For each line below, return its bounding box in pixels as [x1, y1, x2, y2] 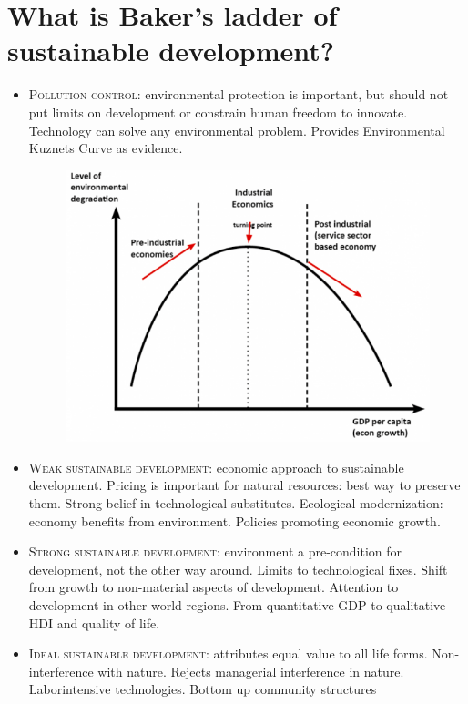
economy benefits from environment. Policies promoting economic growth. [28, 511, 441, 530]
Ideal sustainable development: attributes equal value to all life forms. [28, 644, 428, 663]
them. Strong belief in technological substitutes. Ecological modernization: [28, 493, 443, 512]
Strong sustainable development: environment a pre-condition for [28, 542, 402, 561]
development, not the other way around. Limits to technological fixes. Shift [28, 559, 448, 578]
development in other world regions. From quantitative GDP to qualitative [28, 595, 446, 614]
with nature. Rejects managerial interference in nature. [97, 661, 404, 680]
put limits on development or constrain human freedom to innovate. [28, 102, 408, 121]
